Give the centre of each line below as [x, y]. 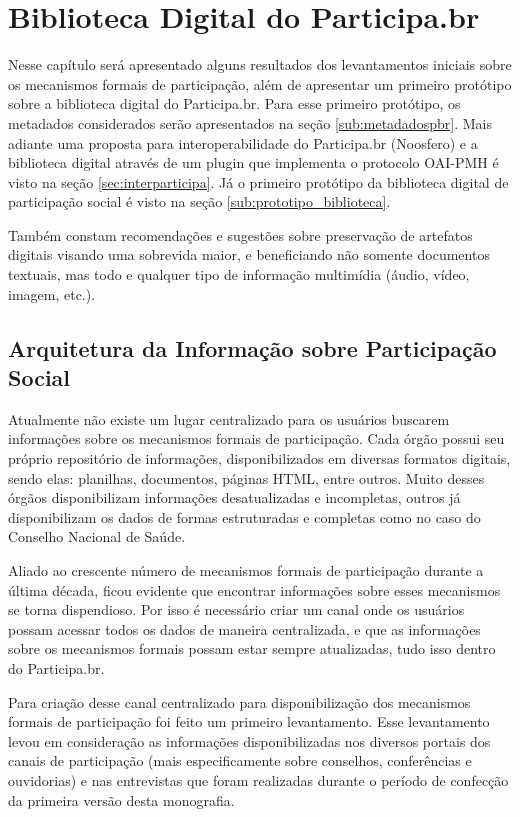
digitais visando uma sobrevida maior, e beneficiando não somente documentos [249, 254]
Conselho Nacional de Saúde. [97, 536]
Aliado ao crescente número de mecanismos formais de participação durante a [246, 570]
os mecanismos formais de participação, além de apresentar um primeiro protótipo [260, 83]
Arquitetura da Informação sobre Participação [252, 347]
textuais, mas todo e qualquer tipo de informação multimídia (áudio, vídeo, [239, 274]
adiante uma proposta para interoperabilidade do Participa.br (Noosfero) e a [243, 142]
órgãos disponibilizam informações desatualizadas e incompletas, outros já [234, 497]
